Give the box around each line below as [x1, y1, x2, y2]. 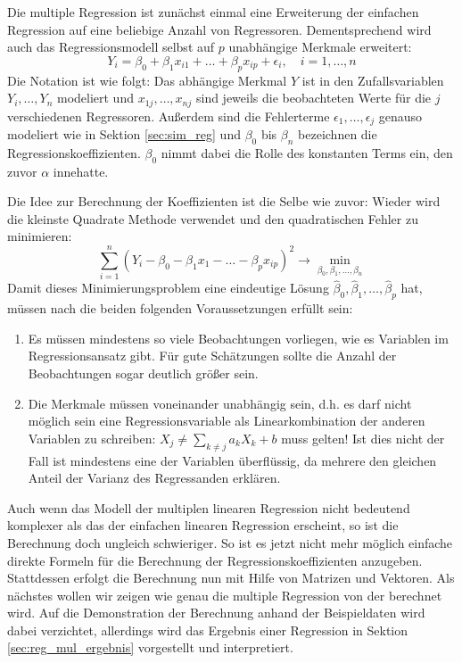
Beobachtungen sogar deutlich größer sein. [28, 363, 259, 382]
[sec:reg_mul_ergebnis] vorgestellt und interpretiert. [7, 638, 293, 657]
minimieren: [7, 227, 72, 245]
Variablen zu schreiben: [28, 428, 156, 447]
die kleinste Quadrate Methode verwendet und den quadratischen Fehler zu [7, 209, 418, 228]
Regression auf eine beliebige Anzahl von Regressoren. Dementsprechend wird [7, 20, 432, 38]
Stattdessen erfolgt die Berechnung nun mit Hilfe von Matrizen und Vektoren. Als [7, 568, 455, 587]
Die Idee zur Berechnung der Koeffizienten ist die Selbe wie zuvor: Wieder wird [7, 192, 441, 211]
